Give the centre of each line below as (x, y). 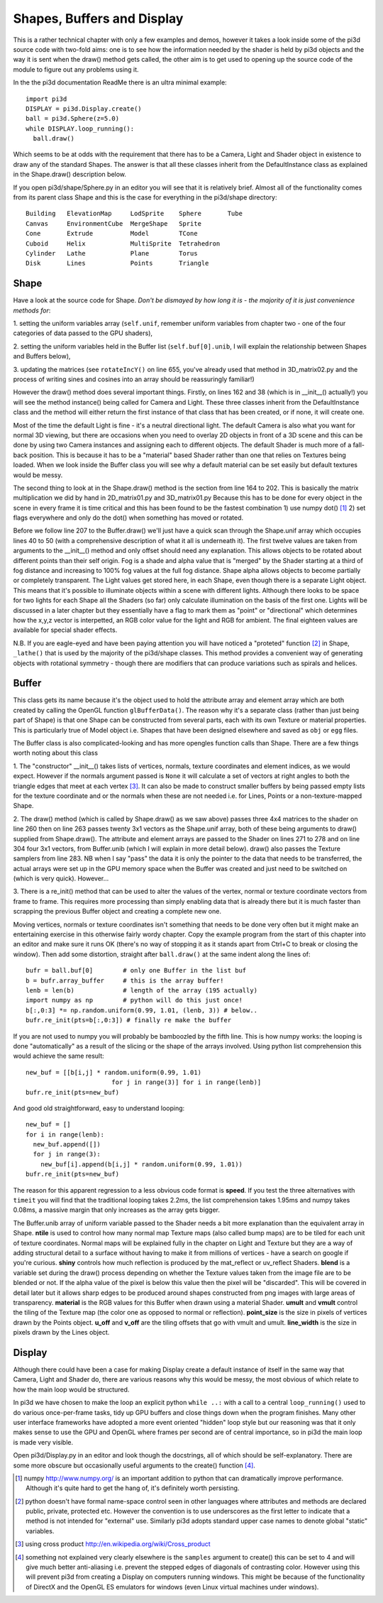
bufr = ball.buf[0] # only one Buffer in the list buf (136, 970)
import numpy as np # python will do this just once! (134, 1000)
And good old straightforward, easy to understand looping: (99, 1108)
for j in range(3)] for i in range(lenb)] (186, 1082)
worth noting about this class (56, 753)
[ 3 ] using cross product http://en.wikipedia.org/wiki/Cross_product (113, 1544)
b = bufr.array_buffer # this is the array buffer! (125, 980)
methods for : (32, 310)
